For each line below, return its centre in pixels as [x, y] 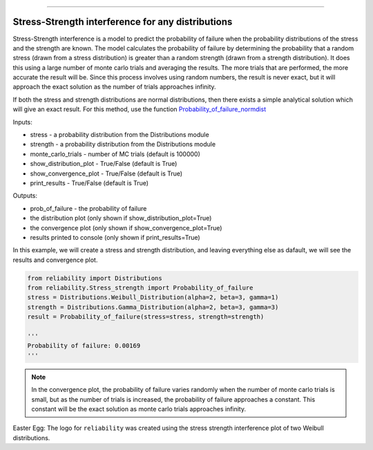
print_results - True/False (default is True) [89, 182]
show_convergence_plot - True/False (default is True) [106, 174]
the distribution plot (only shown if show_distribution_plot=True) [121, 218]
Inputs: [22, 122]
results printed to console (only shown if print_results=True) [115, 237]
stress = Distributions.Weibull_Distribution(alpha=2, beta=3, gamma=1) [153, 298]
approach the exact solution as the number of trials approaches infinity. [115, 87]
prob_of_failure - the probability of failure [88, 208]
